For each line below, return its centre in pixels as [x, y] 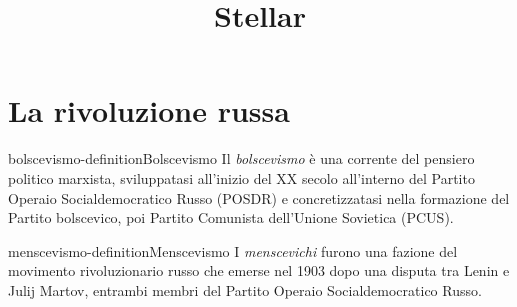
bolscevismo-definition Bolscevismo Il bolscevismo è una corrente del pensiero [241, 158]
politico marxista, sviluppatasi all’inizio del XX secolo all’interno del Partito [241, 177]
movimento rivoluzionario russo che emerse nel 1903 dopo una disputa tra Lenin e [259, 270]
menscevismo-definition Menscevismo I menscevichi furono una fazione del [233, 250]
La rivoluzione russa [149, 110]
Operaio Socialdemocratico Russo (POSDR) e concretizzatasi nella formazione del [259, 197]
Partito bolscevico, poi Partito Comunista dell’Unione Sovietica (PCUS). [231, 217]
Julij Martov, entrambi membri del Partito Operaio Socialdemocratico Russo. [245, 289]
